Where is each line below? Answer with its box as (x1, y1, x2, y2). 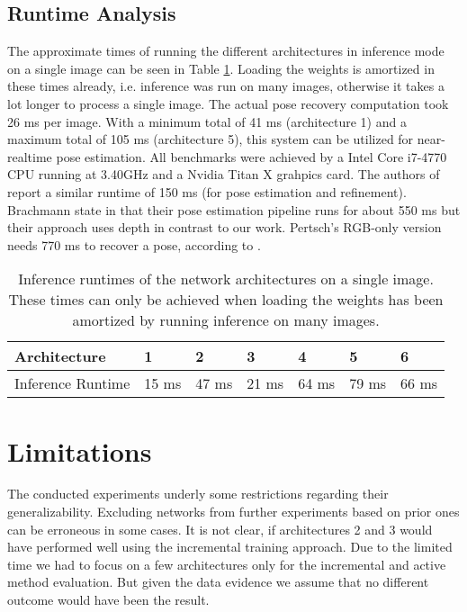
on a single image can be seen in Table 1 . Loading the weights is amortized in (7, 58, 435, 77)
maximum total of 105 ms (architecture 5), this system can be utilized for (7, 130, 414, 148)
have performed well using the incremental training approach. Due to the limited (7, 537, 453, 556)
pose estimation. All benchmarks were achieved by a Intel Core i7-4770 (56, 147, 447, 166)
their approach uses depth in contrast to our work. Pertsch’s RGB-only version (7, 218, 442, 237)
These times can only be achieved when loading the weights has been (8, 289, 444, 310)
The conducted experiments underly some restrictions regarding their (7, 484, 389, 503)
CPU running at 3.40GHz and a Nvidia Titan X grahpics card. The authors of (7, 165, 440, 184)
